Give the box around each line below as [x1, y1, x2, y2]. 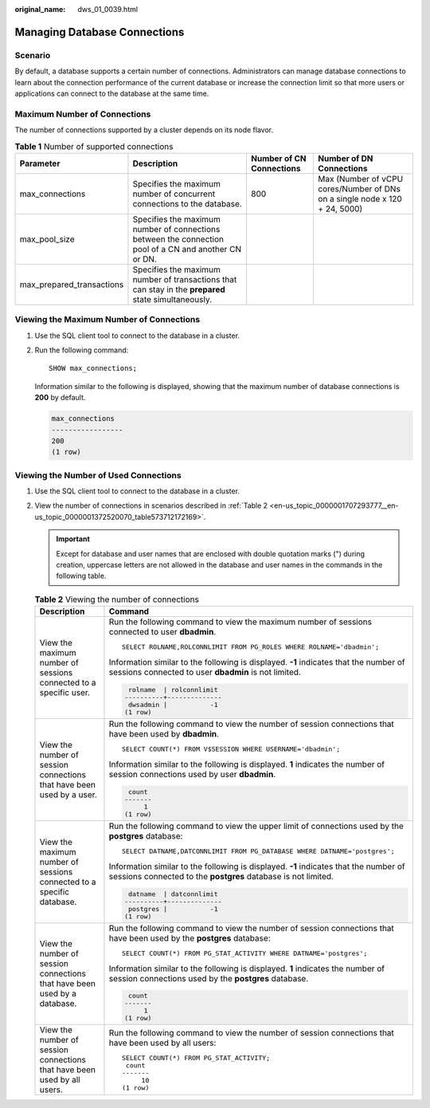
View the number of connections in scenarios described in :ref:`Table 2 [34, 501, 268, 510]
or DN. [132, 253, 157, 265]
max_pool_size [19, 234, 75, 245]
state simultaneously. [132, 293, 213, 305]
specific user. [39, 687, 91, 698]
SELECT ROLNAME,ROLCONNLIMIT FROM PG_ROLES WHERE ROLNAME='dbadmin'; [121, 642, 380, 651]
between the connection [132, 234, 225, 245]
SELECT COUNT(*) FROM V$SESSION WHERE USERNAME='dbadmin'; [121, 745, 341, 753]
